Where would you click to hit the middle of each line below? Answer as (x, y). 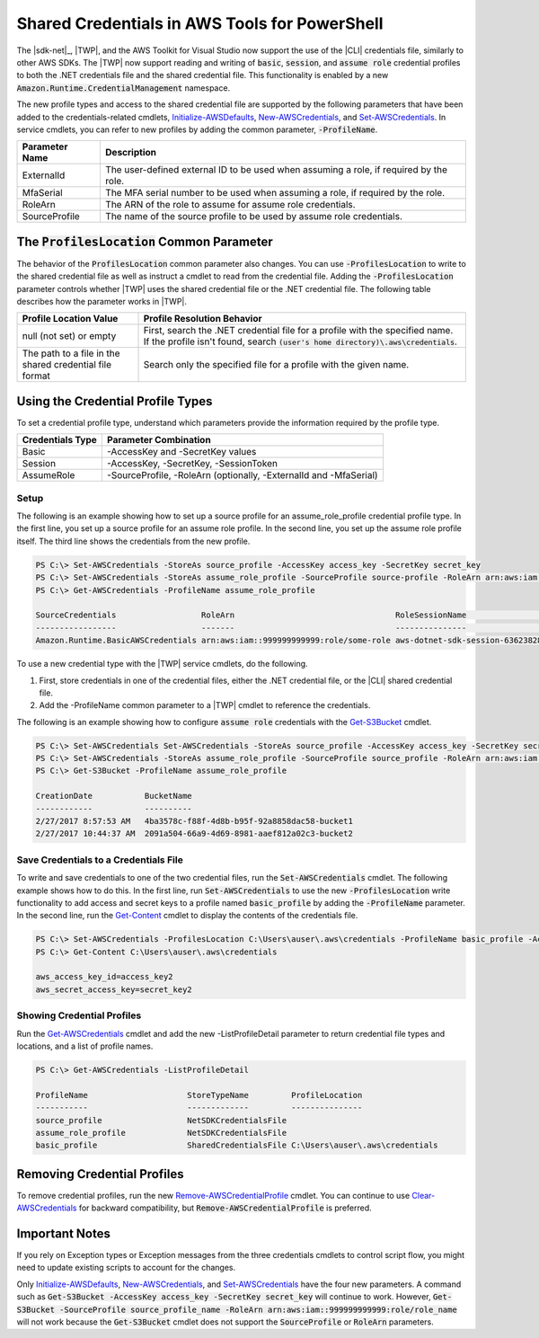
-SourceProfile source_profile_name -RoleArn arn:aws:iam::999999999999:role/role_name (258, 1309)
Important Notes (64, 1234)
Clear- (424, 1195)
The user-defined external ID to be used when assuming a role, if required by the (276, 170)
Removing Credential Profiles (100, 1174)
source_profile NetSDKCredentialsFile (161, 1120)
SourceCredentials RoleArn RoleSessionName (251, 615)
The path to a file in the (71, 353)
